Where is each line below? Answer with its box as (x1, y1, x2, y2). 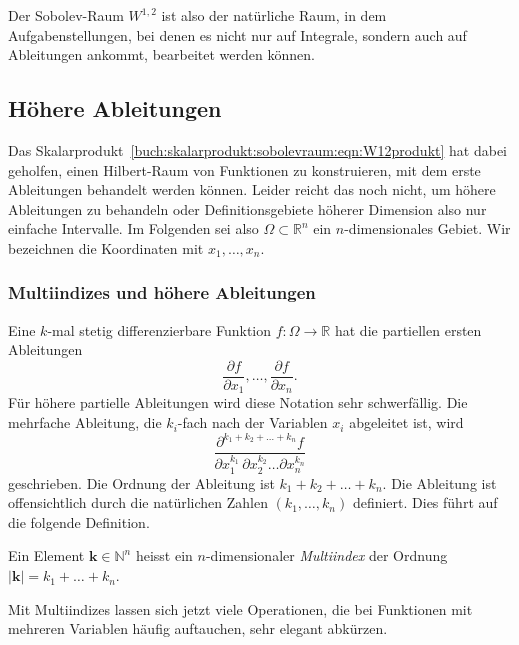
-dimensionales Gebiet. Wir (344, 218, 511, 239)
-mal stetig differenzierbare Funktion (47, 319, 272, 340)
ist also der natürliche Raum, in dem (161, 5, 387, 25)
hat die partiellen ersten (334, 319, 482, 340)
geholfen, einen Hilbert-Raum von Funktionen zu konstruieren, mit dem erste (8, 159, 481, 180)
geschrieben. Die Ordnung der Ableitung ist (8, 472, 275, 493)
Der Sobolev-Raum (8, 5, 124, 25)
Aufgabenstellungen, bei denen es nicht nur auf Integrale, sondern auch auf (8, 24, 467, 45)
